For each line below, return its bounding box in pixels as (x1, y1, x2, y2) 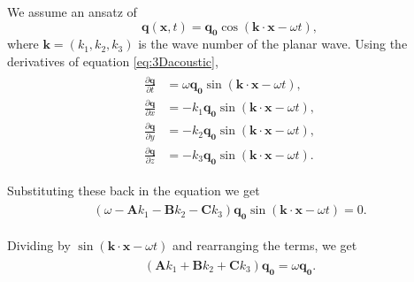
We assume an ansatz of (7, 3, 137, 20)
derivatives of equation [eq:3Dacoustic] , (7, 51, 218, 70)
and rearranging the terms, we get (172, 236, 357, 255)
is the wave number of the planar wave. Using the (138, 34, 408, 53)
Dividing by (7, 236, 71, 255)
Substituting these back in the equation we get (7, 180, 260, 199)
